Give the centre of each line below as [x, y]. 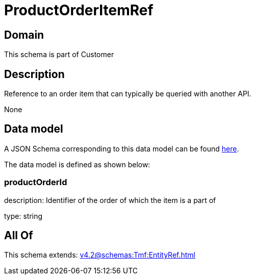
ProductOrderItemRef [79, 10]
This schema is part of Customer [59, 55]
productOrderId [36, 182]
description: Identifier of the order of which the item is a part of [110, 200]
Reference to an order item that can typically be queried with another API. [128, 94]
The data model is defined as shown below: [77, 164]
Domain [24, 35]
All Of [19, 236]
